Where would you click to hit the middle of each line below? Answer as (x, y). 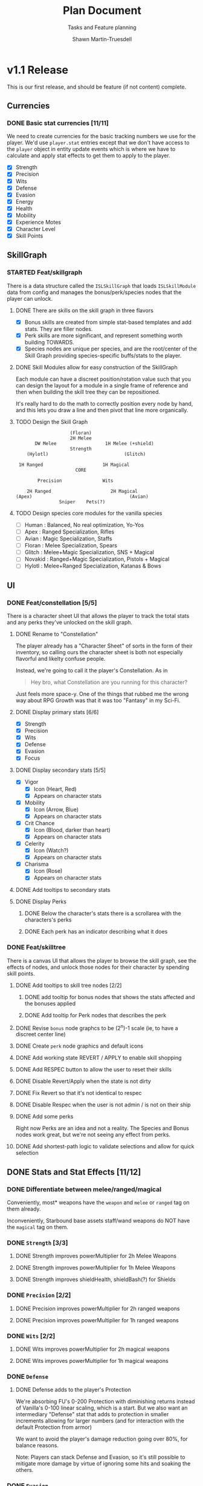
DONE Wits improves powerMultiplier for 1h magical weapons (92, 1360)
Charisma (37, 864)
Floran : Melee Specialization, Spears (71, 546)
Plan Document (102, 11)
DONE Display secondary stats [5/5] (61, 770)
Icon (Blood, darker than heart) (72, 830)
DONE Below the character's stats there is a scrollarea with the (103, 914)
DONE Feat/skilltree (36, 948)
